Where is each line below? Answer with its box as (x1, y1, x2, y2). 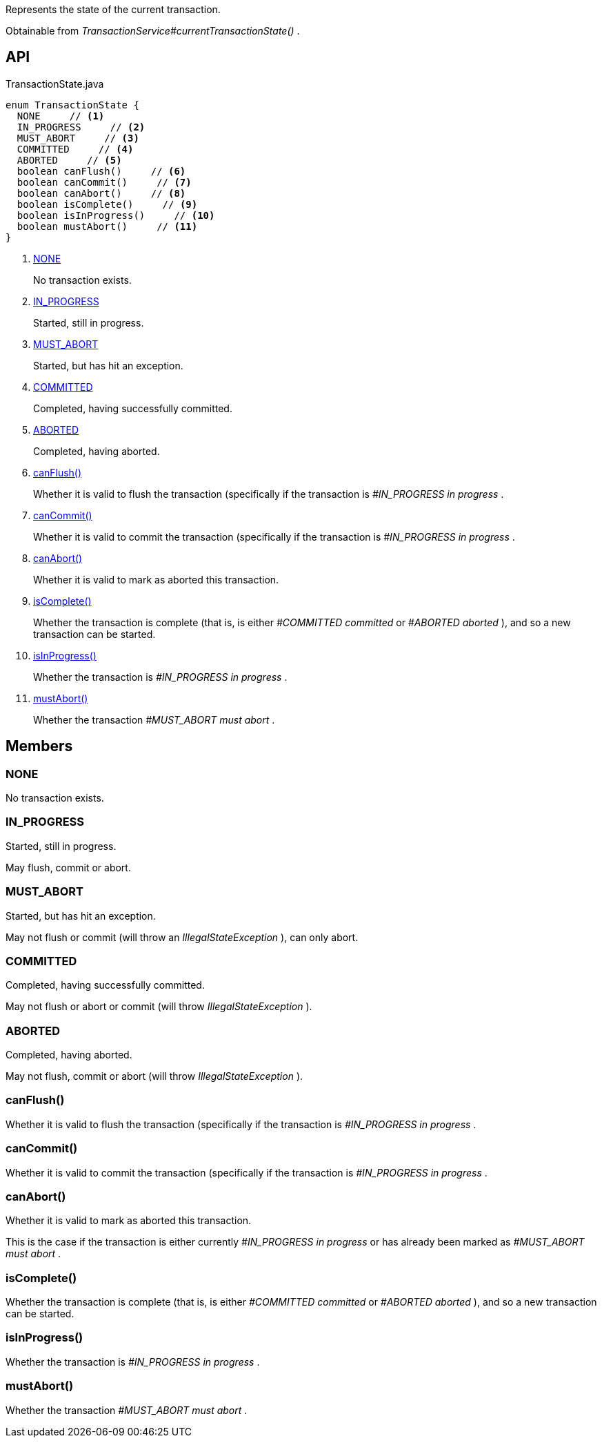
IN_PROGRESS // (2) (17, 121, 146, 133)
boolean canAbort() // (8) (17, 187, 186, 199)
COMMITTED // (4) (17, 143, 134, 155)
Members (6, 737, 73, 755)
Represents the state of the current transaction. (6, 3, 221, 15)
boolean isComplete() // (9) (17, 198, 198, 210)
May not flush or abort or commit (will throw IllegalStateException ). (6, 1000, 312, 1013)
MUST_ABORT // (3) (17, 132, 139, 144)
